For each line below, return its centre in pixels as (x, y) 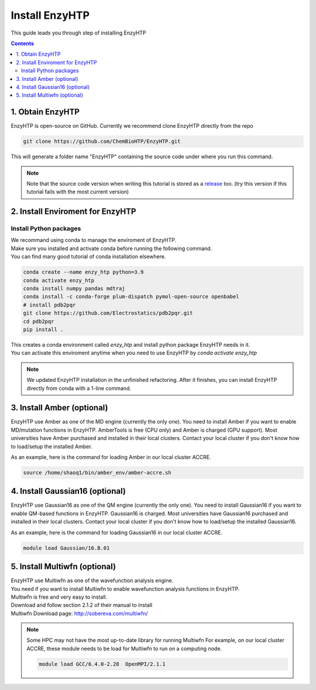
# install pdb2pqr (49, 305)
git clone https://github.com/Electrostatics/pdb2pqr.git (108, 313)
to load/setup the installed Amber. (52, 446)
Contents (23, 43)
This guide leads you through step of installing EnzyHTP (78, 33)
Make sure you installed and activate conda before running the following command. (111, 248)
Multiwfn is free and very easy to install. (59, 597)
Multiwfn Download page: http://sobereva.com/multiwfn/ (79, 613)
